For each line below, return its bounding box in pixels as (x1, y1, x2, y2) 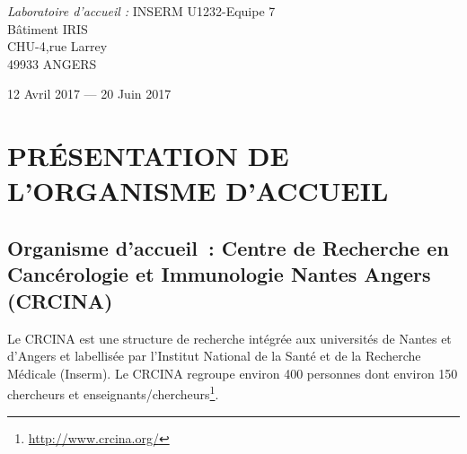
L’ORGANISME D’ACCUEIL (7, 172, 389, 209)
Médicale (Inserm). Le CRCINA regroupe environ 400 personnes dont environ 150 (7, 363, 458, 382)
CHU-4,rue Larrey (7, 37, 108, 56)
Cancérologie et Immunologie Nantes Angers (7, 260, 431, 288)
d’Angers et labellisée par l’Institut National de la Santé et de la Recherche (7, 346, 421, 365)
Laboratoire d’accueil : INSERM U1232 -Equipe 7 (7, 2, 276, 20)
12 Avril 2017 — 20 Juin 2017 (7, 84, 172, 103)
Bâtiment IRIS (7, 19, 88, 38)
